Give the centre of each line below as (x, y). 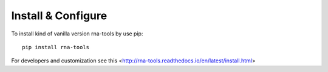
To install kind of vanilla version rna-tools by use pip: (77, 34)
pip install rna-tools (56, 47)
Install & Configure (59, 16)
